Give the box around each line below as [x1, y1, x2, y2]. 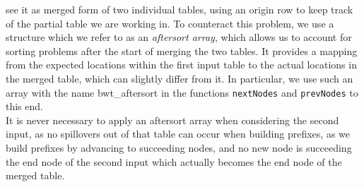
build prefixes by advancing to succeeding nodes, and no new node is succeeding [6, 140, 352, 155]
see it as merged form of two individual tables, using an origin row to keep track [6, 2, 353, 16]
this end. [6, 99, 43, 114]
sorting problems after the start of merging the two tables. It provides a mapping [6, 43, 358, 58]
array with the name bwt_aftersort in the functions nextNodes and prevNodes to [6, 85, 358, 99]
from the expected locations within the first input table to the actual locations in [6, 57, 357, 72]
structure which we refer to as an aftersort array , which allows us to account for [6, 30, 352, 44]
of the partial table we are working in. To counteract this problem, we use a [6, 16, 334, 30]
